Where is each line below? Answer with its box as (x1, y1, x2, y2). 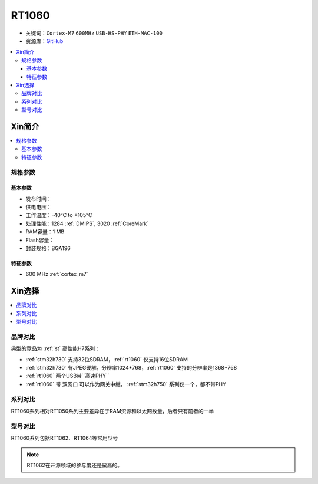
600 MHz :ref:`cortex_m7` (25, 271, 88, 278)
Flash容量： (25, 236, 55, 243)
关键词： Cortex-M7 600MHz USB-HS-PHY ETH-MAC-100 (25, 29, 163, 37)
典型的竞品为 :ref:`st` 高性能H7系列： (11, 345, 100, 352)
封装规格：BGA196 (25, 245, 71, 252)
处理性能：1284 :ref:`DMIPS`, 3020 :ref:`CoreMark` (25, 220, 149, 227)
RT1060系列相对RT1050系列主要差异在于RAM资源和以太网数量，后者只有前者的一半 (11, 407, 214, 414)
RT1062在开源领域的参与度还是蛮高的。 (26, 462, 123, 469)
